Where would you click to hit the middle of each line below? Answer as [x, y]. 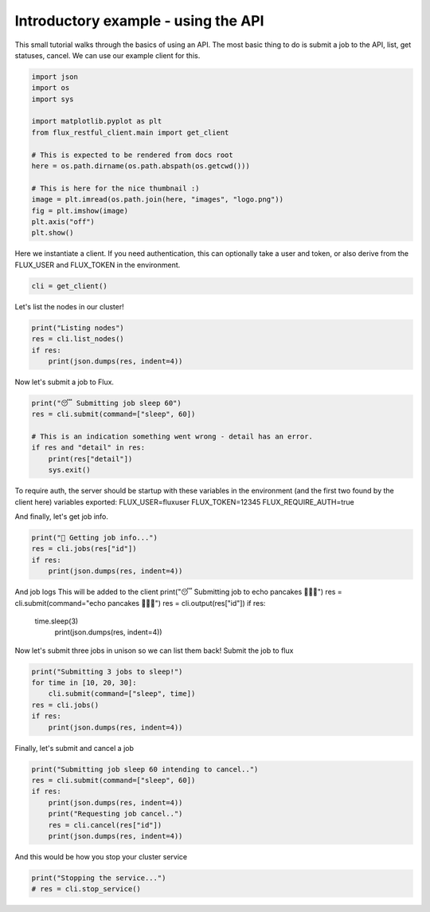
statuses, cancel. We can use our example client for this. [107, 55]
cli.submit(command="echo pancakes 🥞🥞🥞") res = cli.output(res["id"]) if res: [140, 603]
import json [55, 77]
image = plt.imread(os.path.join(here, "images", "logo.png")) [158, 200]
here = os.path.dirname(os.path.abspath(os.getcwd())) [141, 166]
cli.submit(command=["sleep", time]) [122, 694]
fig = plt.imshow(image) [80, 210]
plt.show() [53, 233]
